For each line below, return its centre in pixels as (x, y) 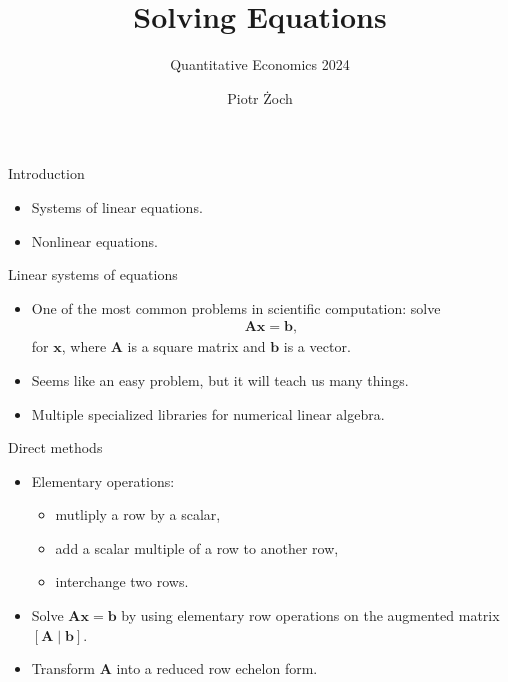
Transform (63, 668)
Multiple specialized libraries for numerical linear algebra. (208, 413)
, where (84, 346)
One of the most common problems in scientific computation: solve (236, 307)
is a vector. (317, 346)
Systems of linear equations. (117, 206)
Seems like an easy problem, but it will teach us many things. (220, 379)
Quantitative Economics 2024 (260, 64)
